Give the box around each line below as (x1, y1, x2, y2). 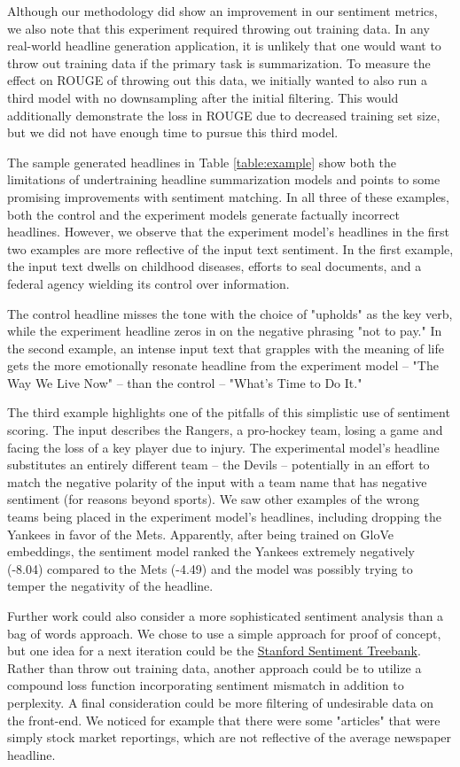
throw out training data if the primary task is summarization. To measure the (7, 53, 431, 72)
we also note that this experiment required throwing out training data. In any (7, 19, 430, 37)
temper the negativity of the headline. (7, 577, 214, 595)
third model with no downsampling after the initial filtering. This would (7, 88, 399, 106)
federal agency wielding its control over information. (7, 274, 290, 292)
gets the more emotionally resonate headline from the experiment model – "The (7, 356, 439, 375)
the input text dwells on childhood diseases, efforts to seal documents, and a (7, 257, 422, 275)
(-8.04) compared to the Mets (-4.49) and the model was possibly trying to (7, 559, 413, 577)
